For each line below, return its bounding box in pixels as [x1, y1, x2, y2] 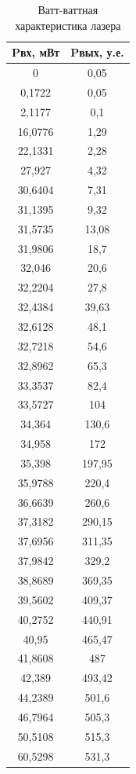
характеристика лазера [15, 17, 121, 33]
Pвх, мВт [12, 44, 60, 61]
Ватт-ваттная [38, 2, 98, 17]
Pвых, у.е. [70, 44, 124, 61]
